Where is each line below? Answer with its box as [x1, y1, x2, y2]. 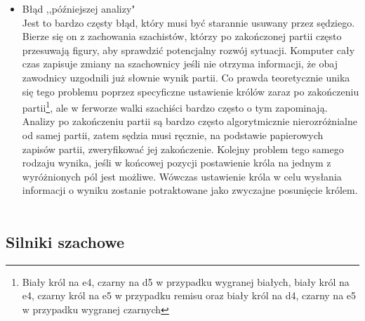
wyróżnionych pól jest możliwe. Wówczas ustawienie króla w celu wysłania [22, 169, 342, 183]
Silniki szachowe [6, 230, 125, 252]
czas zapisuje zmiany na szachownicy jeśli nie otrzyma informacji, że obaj [22, 56, 338, 71]
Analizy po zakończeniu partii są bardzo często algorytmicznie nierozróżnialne [22, 114, 357, 129]
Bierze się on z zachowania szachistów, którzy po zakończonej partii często [22, 29, 342, 44]
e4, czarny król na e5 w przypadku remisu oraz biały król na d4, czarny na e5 [22, 288, 357, 303]
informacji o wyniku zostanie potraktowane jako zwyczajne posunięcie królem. [22, 183, 358, 197]
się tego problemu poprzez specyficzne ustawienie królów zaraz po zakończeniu [22, 84, 359, 98]
